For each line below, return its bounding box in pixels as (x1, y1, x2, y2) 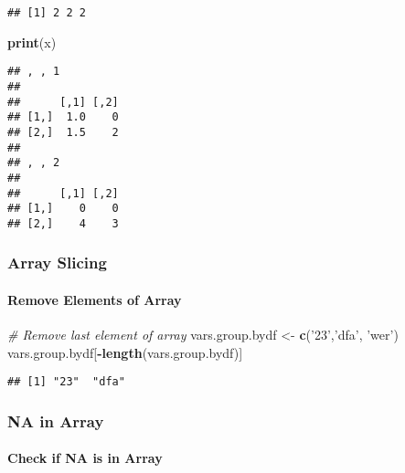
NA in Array (7, 409, 104, 432)
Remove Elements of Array (7, 289, 182, 309)
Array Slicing (7, 251, 107, 274)
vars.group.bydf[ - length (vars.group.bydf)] (7, 342, 243, 362)
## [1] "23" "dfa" (7, 375, 125, 389)
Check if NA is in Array (7, 448, 163, 468)
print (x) (7, 32, 57, 51)
